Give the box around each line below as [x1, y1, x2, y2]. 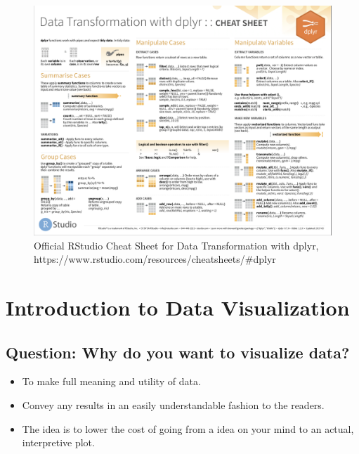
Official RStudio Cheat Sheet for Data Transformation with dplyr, [34, 238, 319, 252]
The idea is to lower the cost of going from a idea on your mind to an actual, [22, 421, 354, 436]
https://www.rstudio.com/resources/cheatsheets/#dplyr [34, 252, 276, 266]
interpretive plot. [22, 435, 95, 450]
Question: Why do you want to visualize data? [6, 341, 350, 363]
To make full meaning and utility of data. [22, 374, 201, 389]
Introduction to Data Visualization [6, 293, 350, 322]
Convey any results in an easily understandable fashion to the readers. [22, 398, 325, 413]
